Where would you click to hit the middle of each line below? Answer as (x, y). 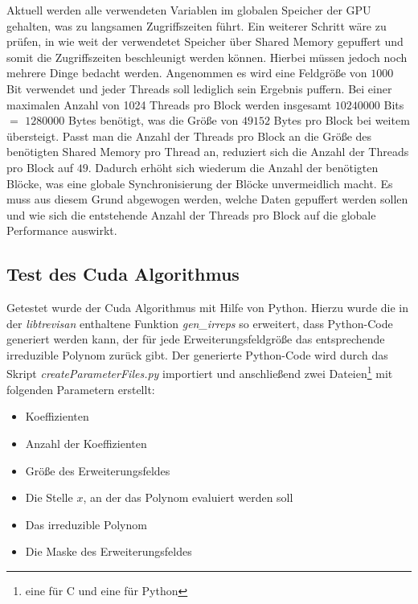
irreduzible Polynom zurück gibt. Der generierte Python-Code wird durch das (197, 354)
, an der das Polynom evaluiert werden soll (188, 497)
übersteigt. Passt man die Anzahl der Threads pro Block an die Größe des (189, 136)
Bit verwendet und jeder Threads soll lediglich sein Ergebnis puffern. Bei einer (199, 88)
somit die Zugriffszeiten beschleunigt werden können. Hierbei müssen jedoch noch (207, 57)
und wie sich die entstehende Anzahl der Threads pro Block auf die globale (191, 214)
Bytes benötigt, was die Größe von (153, 120)
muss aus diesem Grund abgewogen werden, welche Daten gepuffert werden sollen (207, 199)
